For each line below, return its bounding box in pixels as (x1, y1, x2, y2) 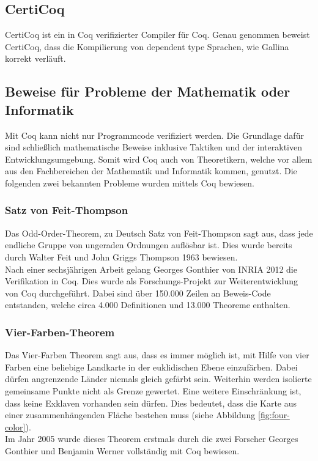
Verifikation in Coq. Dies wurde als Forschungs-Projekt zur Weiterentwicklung (5, 275, 298, 287)
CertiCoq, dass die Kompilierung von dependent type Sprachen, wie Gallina (5, 40, 289, 53)
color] (5, 420, 26, 433)
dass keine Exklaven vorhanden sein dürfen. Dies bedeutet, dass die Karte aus (5, 396, 297, 409)
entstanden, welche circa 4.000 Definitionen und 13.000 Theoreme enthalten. (5, 298, 290, 311)
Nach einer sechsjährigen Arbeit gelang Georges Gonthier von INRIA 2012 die (5, 262, 297, 275)
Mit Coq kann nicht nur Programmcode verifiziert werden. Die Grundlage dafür (5, 128, 304, 141)
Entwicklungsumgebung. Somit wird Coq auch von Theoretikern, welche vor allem (5, 152, 312, 165)
